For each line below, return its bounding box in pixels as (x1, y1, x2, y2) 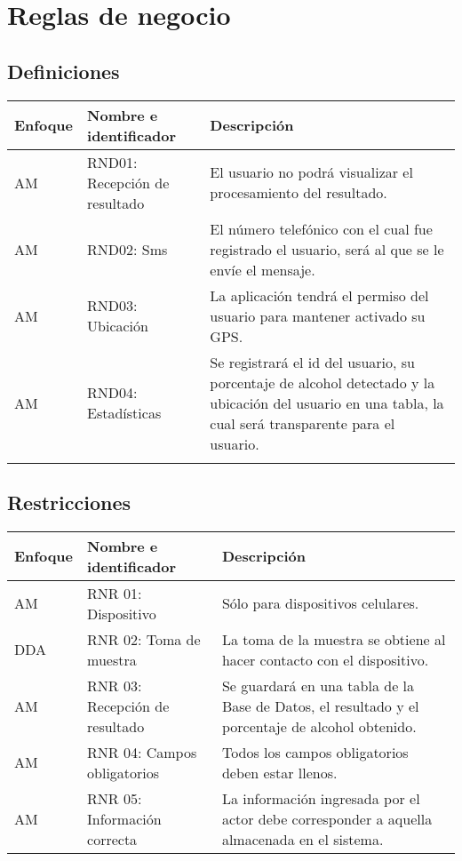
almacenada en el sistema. (221, 828, 384, 849)
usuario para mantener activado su (210, 305, 426, 326)
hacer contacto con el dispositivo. (221, 649, 429, 670)
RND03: (87, 295, 138, 316)
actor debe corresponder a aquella (221, 808, 433, 829)
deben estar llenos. (221, 761, 338, 783)
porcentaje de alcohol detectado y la (210, 371, 435, 393)
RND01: (87, 151, 138, 172)
